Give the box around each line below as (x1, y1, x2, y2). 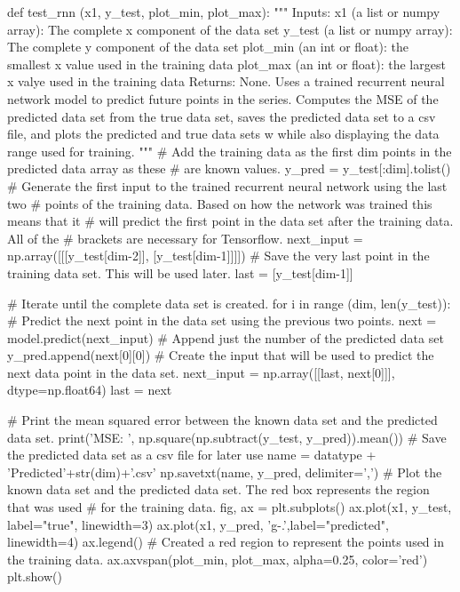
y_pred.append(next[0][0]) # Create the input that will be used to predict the (7, 346, 434, 364)
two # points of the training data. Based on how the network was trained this (7, 194, 432, 212)
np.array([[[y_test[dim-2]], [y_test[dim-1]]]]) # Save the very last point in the (7, 246, 430, 265)
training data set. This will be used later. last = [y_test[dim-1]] (7, 263, 353, 282)
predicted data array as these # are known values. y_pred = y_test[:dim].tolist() (7, 159, 451, 178)
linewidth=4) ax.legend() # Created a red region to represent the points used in (7, 532, 444, 551)
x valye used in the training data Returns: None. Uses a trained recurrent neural (7, 72, 445, 91)
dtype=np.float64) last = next (7, 380, 172, 399)
